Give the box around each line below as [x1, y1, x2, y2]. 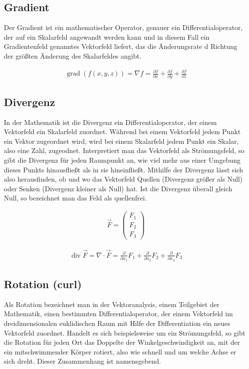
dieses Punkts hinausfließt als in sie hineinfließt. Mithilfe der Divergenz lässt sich [4, 164, 243, 174]
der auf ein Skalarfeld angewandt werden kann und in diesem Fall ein [4, 31, 210, 42]
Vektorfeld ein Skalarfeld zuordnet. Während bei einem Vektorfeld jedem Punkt [4, 126, 241, 137]
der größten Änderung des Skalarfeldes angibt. [4, 50, 141, 61]
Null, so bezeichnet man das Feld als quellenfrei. [4, 193, 147, 203]
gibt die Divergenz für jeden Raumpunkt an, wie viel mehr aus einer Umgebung [4, 155, 241, 165]
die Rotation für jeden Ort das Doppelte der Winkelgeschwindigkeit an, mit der [4, 337, 240, 347]
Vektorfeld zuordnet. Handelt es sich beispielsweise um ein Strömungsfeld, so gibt [4, 327, 246, 338]
